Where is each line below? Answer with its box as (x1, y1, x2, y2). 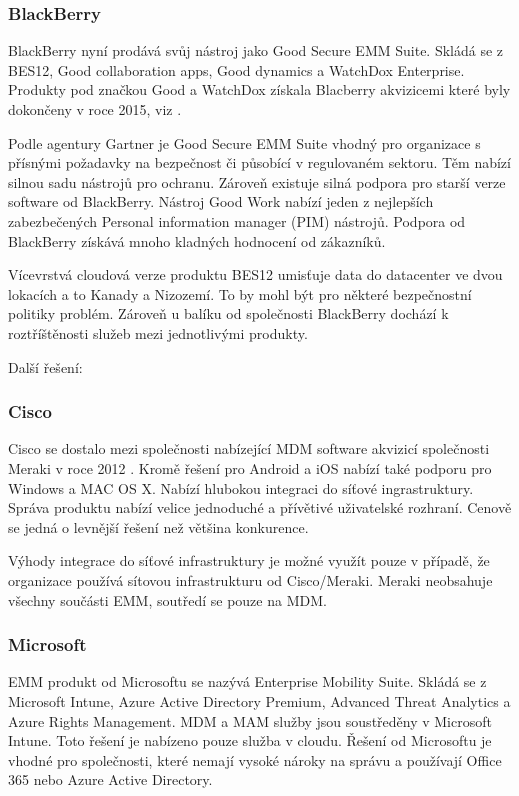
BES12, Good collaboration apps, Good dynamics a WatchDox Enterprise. (8, 59, 465, 80)
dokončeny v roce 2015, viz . (8, 99, 182, 119)
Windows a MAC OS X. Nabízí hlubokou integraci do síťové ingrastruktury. (8, 477, 474, 498)
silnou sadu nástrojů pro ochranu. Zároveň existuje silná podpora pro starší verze (8, 171, 506, 192)
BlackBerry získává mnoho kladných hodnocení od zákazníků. (8, 230, 386, 251)
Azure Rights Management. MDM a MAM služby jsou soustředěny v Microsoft (8, 710, 492, 731)
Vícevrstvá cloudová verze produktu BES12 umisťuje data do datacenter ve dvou (8, 264, 503, 285)
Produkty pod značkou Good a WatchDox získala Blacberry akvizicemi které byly (8, 79, 511, 100)
